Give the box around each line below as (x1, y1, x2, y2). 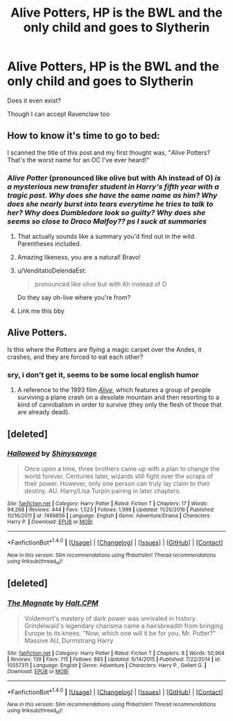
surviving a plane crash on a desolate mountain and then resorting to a (17, 393, 220, 402)
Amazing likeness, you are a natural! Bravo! (17, 253, 141, 262)
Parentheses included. (17, 239, 82, 248)
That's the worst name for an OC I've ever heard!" (7, 155, 150, 164)
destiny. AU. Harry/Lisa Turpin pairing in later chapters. (24, 486, 182, 495)
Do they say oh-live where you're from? (17, 294, 130, 302)
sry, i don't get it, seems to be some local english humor (7, 370, 199, 380)
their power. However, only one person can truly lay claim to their (24, 479, 211, 487)
